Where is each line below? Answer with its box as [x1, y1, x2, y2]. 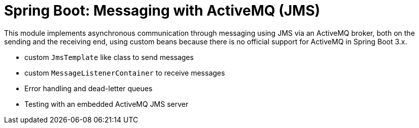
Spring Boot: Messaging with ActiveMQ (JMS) [4, 2, 321, 19]
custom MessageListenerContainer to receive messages [24, 68, 225, 77]
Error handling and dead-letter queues [24, 84, 153, 93]
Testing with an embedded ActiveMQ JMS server [24, 99, 189, 108]
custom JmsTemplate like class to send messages [24, 52, 194, 61]
